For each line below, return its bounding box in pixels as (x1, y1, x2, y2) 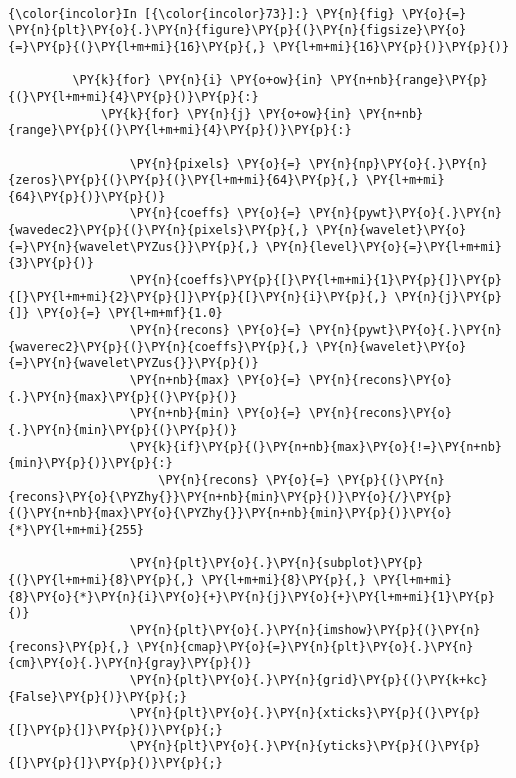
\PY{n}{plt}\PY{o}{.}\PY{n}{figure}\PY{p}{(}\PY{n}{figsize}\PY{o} (8, 23, 467, 38)
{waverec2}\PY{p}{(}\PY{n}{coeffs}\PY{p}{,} (8, 339, 309, 354)
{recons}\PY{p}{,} (8, 639, 130, 654)
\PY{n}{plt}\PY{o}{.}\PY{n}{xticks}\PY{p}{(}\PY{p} (129, 706, 481, 721)
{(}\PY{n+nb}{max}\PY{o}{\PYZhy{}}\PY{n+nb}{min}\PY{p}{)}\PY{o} (8, 506, 452, 521)
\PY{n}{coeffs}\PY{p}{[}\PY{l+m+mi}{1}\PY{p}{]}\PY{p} (129, 273, 502, 288)
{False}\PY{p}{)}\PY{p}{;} (8, 689, 187, 704)
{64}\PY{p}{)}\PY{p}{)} (8, 189, 166, 204)
